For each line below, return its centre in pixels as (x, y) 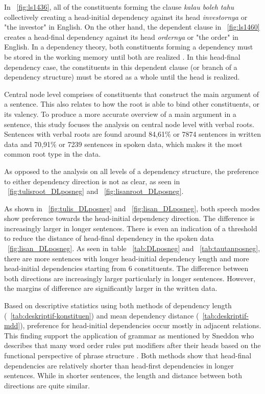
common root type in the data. (53, 154)
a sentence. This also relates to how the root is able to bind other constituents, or (132, 104)
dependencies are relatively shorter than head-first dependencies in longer (119, 365)
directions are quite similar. (47, 385)
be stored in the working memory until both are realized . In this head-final (122, 56)
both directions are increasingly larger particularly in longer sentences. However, (130, 278)
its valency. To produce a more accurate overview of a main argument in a (120, 114)
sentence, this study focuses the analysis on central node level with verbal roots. (129, 124)
